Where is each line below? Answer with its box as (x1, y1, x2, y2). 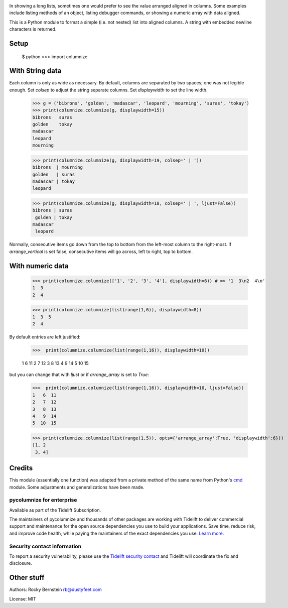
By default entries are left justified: (9, 334, 81, 340)
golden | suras (32, 171, 75, 177)
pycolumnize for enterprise (9, 497, 77, 504)
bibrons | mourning (32, 165, 83, 170)
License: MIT (9, 595, 36, 602)
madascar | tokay (32, 178, 75, 184)
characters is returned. (9, 26, 57, 32)
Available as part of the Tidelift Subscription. (9, 507, 101, 513)
